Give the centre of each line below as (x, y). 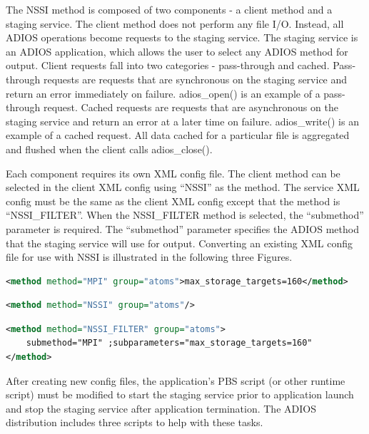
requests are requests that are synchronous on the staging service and (195, 79)
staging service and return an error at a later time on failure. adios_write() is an (182, 121)
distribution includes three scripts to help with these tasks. (135, 422)
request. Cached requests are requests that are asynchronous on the (191, 107)
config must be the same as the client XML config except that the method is (173, 201)
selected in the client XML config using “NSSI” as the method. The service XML (183, 187)
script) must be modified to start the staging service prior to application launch (180, 394)
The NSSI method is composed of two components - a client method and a (169, 9)
